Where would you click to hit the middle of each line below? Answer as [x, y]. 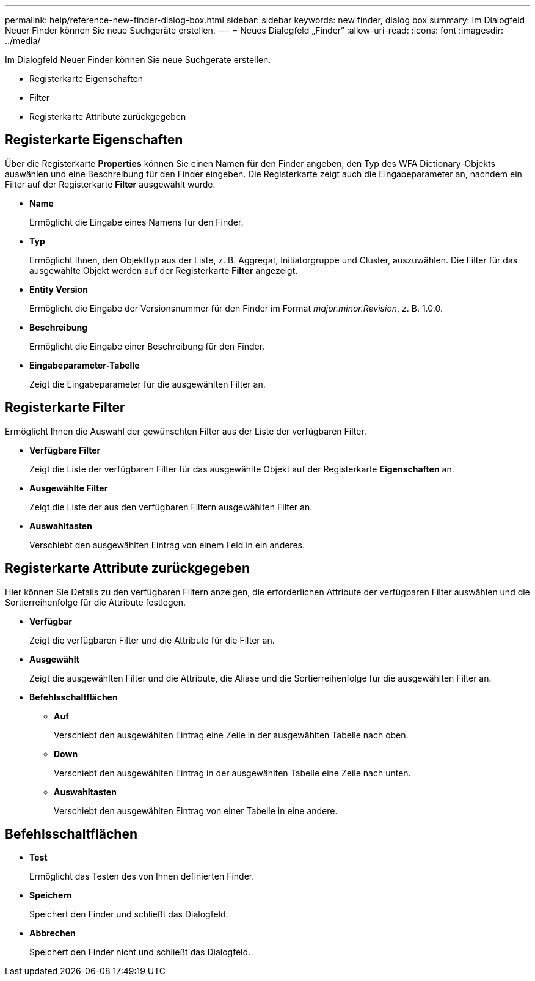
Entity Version [59, 289]
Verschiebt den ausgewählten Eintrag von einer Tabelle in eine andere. [196, 810]
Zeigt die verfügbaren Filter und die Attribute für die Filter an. [152, 640]
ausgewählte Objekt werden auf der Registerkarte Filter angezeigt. [164, 270]
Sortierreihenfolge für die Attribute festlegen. [96, 602]
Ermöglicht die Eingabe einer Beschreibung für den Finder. [147, 346]
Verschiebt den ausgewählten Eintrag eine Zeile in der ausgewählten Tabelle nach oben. [231, 735]
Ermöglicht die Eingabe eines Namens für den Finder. [136, 222]
